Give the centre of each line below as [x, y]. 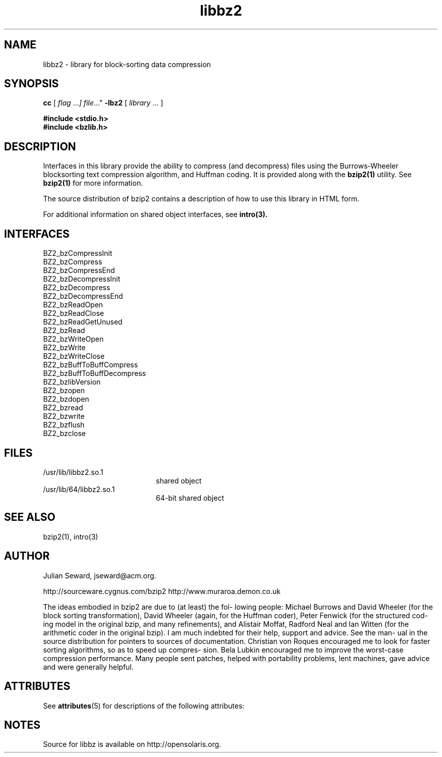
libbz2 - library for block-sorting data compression [127, 64]
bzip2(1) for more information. [93, 183]
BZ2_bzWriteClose [74, 356]
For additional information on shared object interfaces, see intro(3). [155, 214]
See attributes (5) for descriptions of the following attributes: [144, 706]
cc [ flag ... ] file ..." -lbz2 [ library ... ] [103, 103]
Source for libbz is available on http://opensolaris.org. [132, 744]
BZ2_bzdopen [66, 399]
